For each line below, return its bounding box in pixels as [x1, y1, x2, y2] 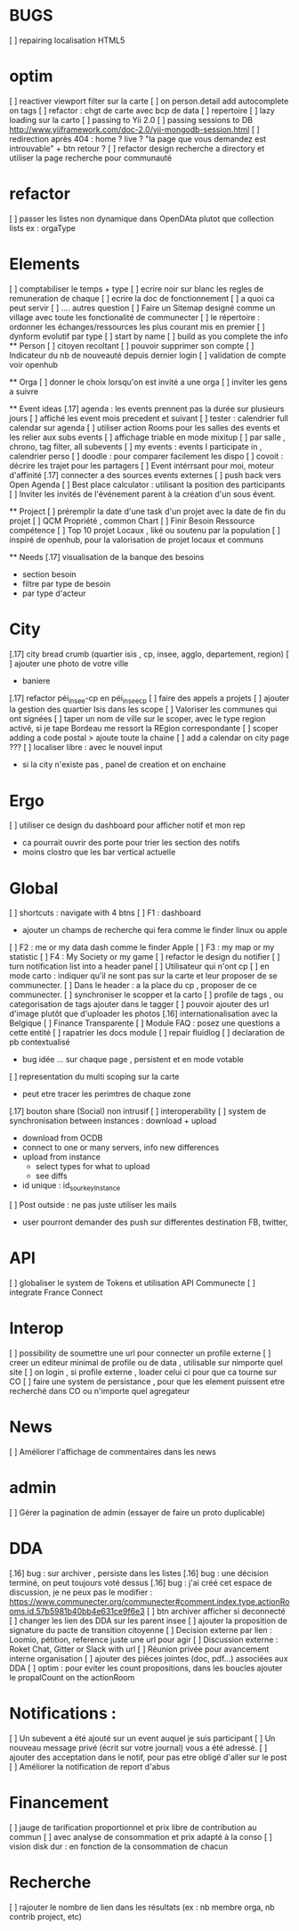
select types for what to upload [35, 1161, 150, 1172]
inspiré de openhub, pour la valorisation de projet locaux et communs [9, 534, 264, 545]
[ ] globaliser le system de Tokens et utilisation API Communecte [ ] [9, 1277, 256, 1289]
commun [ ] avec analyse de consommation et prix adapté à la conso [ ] [9, 1831, 273, 1842]
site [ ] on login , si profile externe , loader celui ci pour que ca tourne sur [9, 1366, 278, 1378]
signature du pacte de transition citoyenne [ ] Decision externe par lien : [9, 1624, 273, 1635]
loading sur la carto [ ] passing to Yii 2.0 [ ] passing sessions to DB [9, 114, 254, 125]
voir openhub [9, 359, 59, 370]
